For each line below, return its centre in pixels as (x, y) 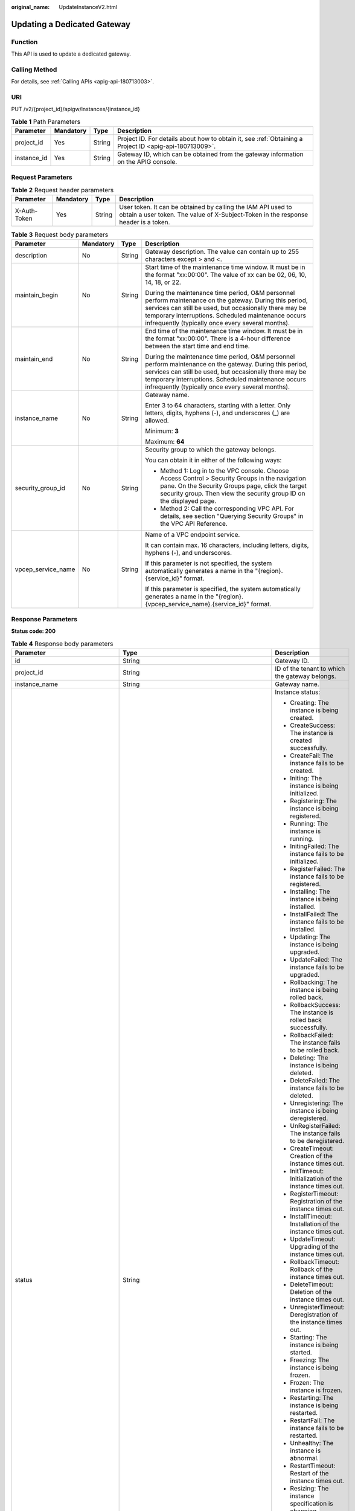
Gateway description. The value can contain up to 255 (222, 251)
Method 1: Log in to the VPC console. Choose (225, 470)
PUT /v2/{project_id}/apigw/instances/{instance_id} (75, 109)
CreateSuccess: (312, 725)
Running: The (309, 824)
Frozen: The (307, 1383)
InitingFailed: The (315, 846)
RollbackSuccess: (315, 1005)
